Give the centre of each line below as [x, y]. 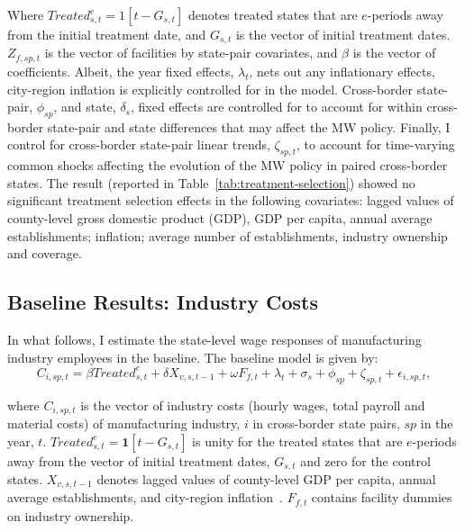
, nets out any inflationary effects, [342, 71]
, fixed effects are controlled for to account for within [276, 107]
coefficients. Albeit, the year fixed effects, [121, 71]
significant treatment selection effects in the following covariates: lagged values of [231, 200]
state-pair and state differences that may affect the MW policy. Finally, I [249, 126]
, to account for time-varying [375, 144]
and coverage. [45, 253]
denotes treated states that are [273, 14]
